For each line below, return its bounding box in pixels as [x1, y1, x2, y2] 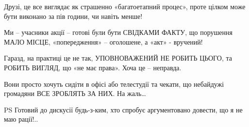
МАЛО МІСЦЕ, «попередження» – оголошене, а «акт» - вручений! [4, 36, 203, 47]
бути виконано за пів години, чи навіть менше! [4, 11, 143, 21]
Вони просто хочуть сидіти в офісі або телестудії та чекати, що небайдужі [4, 79, 224, 89]
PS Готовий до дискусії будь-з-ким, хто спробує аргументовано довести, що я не [4, 104, 243, 114]
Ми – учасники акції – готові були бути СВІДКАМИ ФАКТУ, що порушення [4, 27, 232, 37]
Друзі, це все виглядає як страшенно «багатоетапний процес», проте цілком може [4, 1, 246, 11]
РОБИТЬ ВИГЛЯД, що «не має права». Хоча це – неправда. [4, 62, 182, 72]
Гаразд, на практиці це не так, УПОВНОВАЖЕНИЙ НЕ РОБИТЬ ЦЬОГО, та [4, 53, 232, 63]
